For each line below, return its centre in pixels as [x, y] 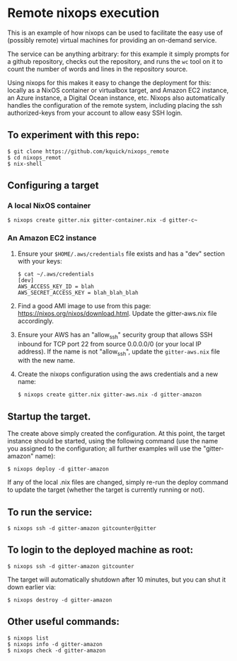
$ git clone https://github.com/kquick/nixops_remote [88, 151]
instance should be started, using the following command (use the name [112, 441]
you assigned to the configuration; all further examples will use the [104, 448]
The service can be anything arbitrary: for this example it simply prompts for [118, 54]
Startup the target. [49, 416]
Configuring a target [53, 186]
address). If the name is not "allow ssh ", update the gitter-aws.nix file [119, 352]
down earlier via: [32, 587]
